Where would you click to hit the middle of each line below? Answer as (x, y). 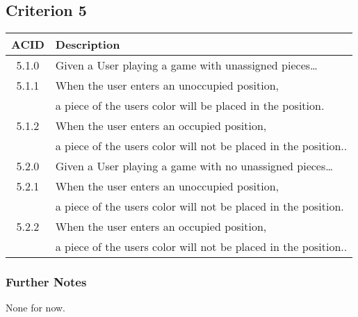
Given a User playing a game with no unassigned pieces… (194, 166)
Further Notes (46, 282)
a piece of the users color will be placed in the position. (190, 106)
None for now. (35, 308)
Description (88, 44)
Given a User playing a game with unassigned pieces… (186, 65)
